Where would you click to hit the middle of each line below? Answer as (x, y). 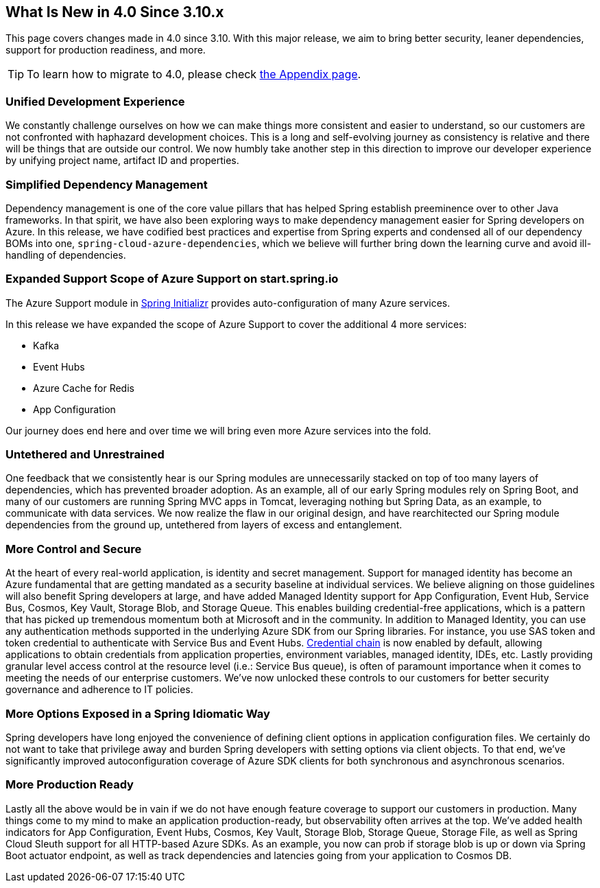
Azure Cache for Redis (84, 388)
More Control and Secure (74, 549)
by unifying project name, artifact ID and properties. (122, 161)
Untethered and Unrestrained (85, 455)
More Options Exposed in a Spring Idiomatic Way (138, 713)
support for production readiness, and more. (106, 50)
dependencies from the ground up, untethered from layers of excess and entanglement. (204, 525)
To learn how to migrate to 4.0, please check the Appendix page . (194, 74)
